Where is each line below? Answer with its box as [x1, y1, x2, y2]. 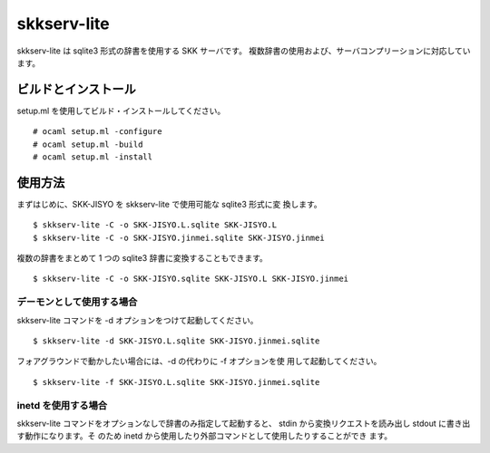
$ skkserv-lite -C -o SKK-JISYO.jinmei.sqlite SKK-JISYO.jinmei [33, 232, 326, 243]
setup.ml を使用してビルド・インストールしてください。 [16, 105, 226, 116]
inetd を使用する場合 [16, 399, 108, 411]
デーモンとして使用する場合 [16, 295, 138, 308]
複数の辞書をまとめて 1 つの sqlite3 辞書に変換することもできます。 [16, 253, 268, 264]
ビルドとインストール [16, 82, 136, 97]
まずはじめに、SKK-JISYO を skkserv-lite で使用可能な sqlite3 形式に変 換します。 [16, 198, 322, 209]
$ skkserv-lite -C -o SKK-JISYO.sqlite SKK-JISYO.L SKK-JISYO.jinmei [33, 274, 349, 284]
